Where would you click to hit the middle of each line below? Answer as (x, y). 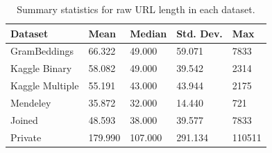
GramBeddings (42, 51)
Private (26, 137)
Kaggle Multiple (45, 85)
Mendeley (31, 102)
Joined (24, 119)
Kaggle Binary (41, 68)
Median (148, 33)
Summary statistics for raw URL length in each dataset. (136, 9)
